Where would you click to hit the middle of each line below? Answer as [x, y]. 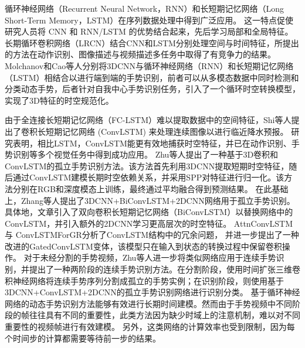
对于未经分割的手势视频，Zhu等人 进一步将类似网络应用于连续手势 [150, 257]
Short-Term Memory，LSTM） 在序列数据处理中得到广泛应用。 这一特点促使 [149, 20]
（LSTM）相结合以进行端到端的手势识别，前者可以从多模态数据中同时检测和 [152, 77]
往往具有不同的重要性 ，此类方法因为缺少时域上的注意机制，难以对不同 [165, 315]
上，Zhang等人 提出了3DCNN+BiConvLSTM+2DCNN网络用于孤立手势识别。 [150, 200]
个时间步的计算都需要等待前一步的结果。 [83, 338]
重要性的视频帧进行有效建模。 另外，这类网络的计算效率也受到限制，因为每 [150, 327]
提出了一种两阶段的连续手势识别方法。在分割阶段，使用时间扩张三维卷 [165, 269]
